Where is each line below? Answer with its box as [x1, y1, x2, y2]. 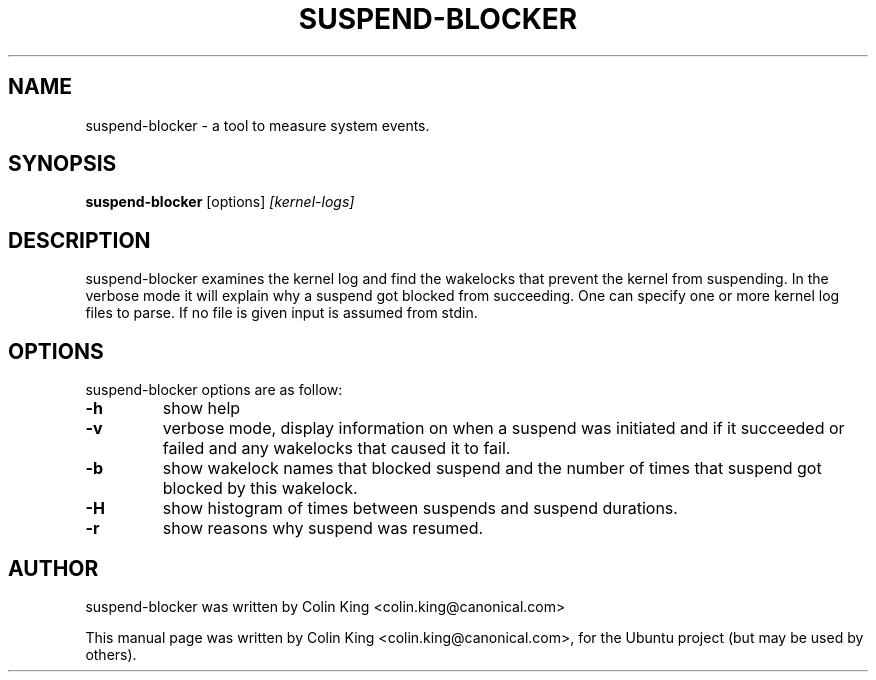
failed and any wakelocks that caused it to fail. [162, 438, 511, 459]
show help [162, 398, 241, 419]
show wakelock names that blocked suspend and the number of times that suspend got [162, 458, 822, 479]
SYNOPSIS [8, 151, 117, 177]
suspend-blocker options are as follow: [85, 381, 343, 399]
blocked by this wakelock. [162, 478, 358, 499]
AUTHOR [8, 555, 99, 581]
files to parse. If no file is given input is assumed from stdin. [85, 304, 478, 322]
